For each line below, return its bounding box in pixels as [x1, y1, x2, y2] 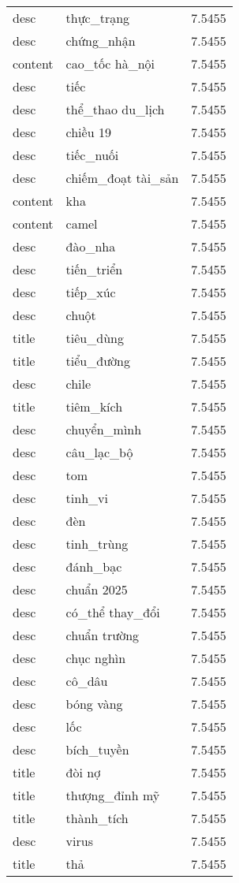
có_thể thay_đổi [65, 603, 160, 621]
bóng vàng [65, 695, 123, 713]
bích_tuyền [65, 740, 129, 758]
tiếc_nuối [65, 146, 119, 164]
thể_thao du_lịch [65, 100, 165, 118]
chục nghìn [65, 649, 126, 667]
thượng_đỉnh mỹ [65, 786, 160, 804]
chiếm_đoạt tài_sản [65, 169, 179, 187]
